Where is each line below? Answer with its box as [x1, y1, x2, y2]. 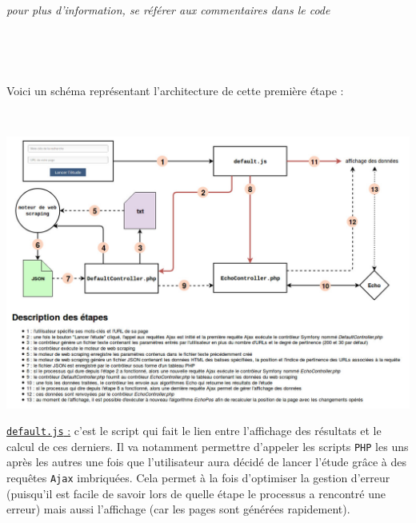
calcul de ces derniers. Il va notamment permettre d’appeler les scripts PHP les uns [6, 437, 409, 454]
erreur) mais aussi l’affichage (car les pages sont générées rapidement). [6, 501, 350, 517]
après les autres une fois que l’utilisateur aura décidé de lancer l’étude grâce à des [6, 453, 406, 470]
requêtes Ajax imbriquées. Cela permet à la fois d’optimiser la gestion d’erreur [6, 469, 390, 486]
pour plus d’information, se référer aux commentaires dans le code [6, 2, 330, 18]
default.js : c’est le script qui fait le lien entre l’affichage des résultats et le [6, 422, 382, 439]
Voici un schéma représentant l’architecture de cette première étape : [6, 82, 344, 98]
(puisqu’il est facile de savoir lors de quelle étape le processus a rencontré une [6, 485, 386, 501]
